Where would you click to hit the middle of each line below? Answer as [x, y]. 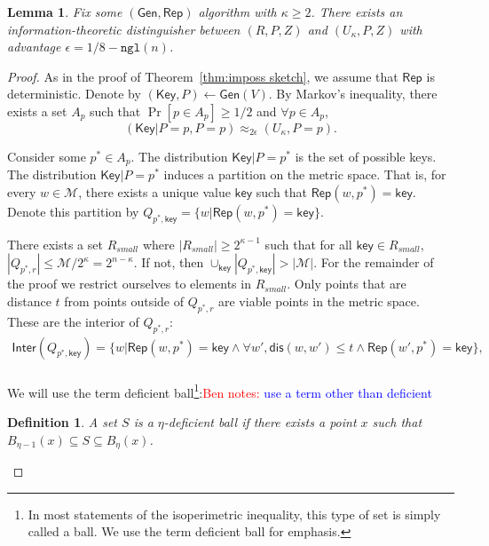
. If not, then [169, 262]
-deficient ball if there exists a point [260, 421]
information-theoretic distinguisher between [124, 29]
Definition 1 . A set [63, 421]
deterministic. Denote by [74, 94]
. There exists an [357, 12]
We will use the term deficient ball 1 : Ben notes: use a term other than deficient [220, 391]
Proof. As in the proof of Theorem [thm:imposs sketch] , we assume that [203, 76]
